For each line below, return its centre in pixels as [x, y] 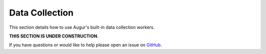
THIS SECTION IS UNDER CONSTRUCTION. [54, 36]
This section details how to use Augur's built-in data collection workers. [82, 27]
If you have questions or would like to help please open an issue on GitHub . [85, 45]
